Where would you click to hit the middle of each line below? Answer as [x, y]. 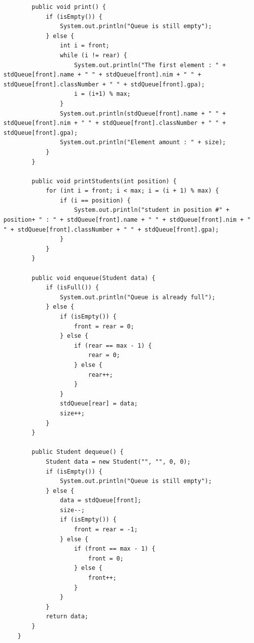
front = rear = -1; [106, 530]
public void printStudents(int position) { [104, 181]
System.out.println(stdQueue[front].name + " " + [143, 113]
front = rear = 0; [104, 326]
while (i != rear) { [93, 55]
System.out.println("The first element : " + [150, 65]
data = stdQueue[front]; [101, 501]
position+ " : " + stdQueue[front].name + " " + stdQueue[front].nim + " [127, 220]
